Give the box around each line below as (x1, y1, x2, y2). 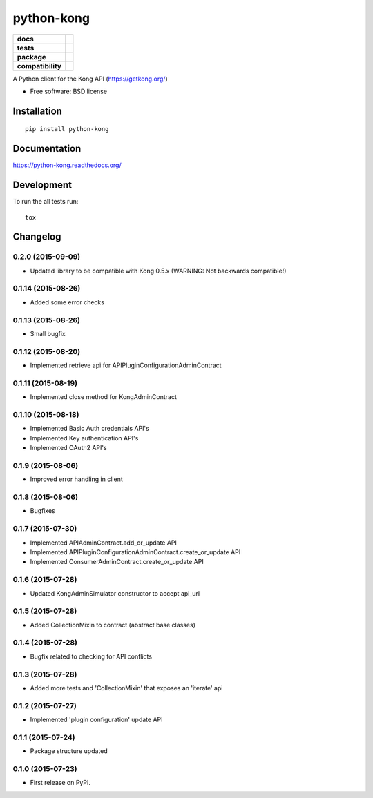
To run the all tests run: (12, 197, 79, 206)
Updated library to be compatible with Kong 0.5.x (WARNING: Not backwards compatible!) (30, 266, 287, 275)
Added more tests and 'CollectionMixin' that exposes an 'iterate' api (30, 683, 223, 692)
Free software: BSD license (30, 87, 107, 95)
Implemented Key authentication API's (30, 434, 139, 442)
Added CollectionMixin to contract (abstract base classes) (30, 621, 196, 629)
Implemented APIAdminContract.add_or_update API (30, 538, 178, 547)
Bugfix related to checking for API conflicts (30, 652, 152, 661)
